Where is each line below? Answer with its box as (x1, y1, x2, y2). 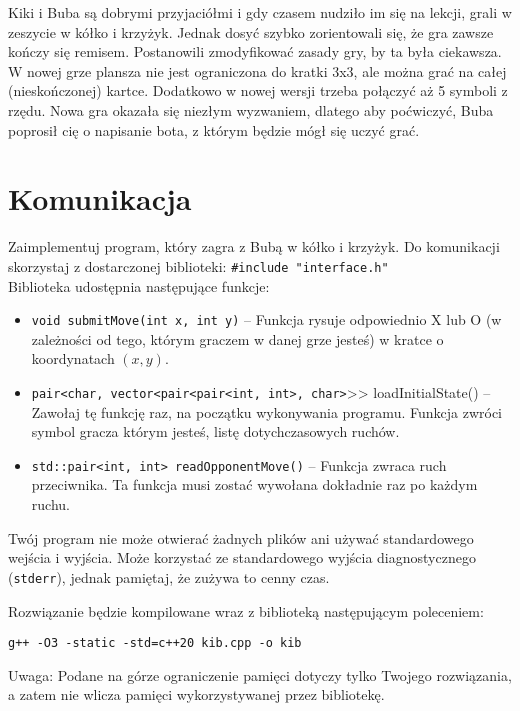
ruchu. (31, 494, 70, 515)
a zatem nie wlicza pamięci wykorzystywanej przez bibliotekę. (8, 684, 385, 705)
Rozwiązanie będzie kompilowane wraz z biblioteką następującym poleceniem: (8, 600, 484, 621)
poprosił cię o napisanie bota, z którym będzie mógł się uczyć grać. (8, 119, 420, 140)
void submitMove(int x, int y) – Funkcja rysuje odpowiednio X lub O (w (31, 309, 502, 330)
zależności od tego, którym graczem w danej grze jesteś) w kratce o (31, 328, 444, 349)
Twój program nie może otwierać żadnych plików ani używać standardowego (8, 527, 474, 548)
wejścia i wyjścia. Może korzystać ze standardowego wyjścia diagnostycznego (8, 547, 476, 568)
